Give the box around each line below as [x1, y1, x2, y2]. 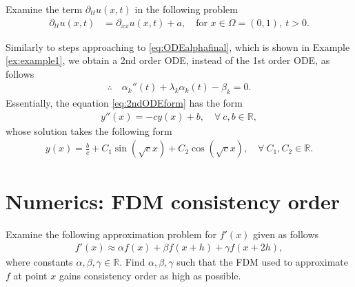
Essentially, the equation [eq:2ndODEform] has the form [6, 96, 243, 110]
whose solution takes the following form [6, 123, 172, 138]
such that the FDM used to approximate [176, 255, 348, 269]
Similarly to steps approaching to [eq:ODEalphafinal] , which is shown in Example [6, 39, 350, 54]
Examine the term [6, 2, 83, 16]
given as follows [253, 226, 319, 241]
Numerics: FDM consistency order [6, 187, 340, 215]
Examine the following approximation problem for [6, 226, 217, 241]
